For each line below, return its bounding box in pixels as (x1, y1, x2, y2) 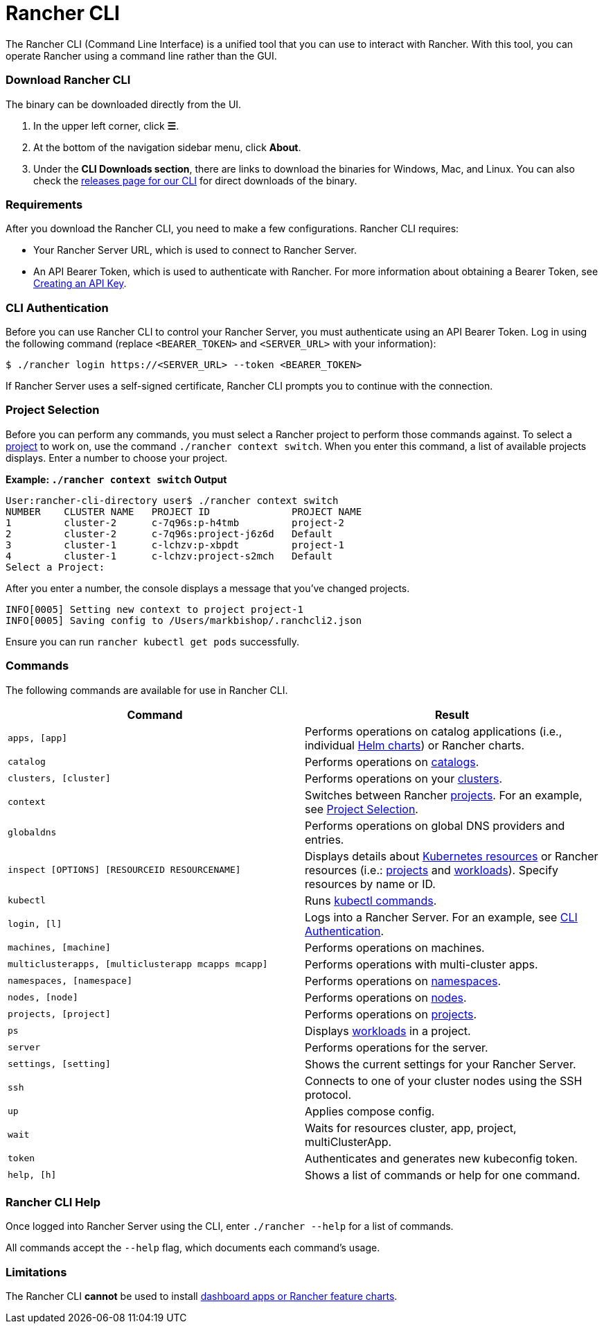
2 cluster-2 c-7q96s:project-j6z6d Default (6, 528, 333, 539)
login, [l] (8, 919, 62, 929)
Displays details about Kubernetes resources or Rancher (305, 849, 598, 863)
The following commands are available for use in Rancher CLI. (6, 684, 288, 696)
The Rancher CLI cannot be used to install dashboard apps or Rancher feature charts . (6, 1290, 398, 1302)
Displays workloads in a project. (305, 1023, 471, 1038)
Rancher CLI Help (6, 1195, 100, 1209)
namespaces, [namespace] (8, 975, 133, 986)
